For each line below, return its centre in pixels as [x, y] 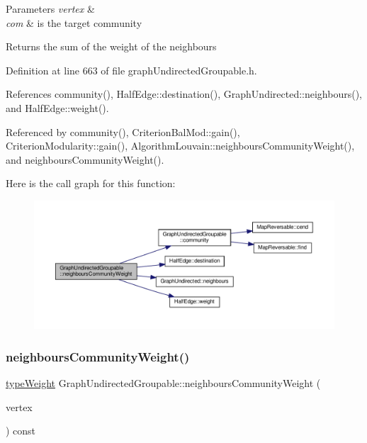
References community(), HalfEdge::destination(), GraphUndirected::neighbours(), [184, 94]
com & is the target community [74, 22]
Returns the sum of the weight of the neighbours [111, 46]
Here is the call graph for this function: [91, 183]
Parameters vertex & [50, 9]
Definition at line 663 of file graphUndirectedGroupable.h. [131, 70]
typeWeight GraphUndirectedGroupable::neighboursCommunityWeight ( [163, 383]
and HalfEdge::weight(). [57, 107]
